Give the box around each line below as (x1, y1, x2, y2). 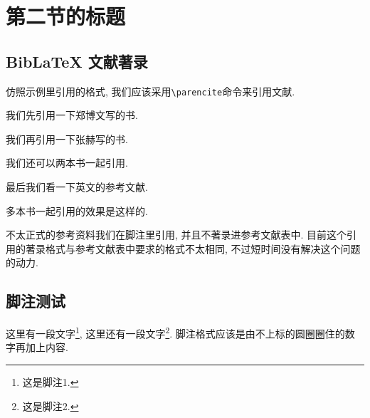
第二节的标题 (6, 1, 126, 31)
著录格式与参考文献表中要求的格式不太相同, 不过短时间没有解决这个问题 (25, 241, 361, 256)
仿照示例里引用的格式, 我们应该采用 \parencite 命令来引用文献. (6, 83, 295, 98)
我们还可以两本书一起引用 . (6, 155, 128, 170)
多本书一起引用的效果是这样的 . (6, 203, 148, 218)
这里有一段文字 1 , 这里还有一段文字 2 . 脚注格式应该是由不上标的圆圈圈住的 (6, 324, 345, 340)
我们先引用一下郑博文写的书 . (6, 108, 138, 122)
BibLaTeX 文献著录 (6, 50, 148, 72)
